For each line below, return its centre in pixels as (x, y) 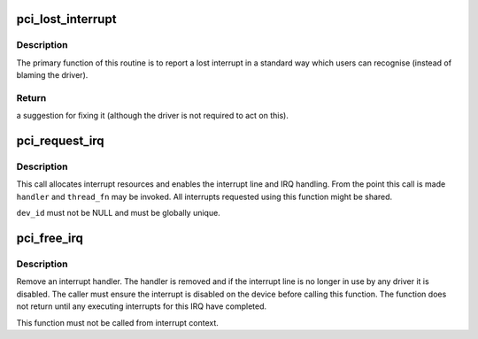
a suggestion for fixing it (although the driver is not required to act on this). (153, 116)
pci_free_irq (50, 239)
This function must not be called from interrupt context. (117, 322)
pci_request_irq (61, 141)
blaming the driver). (52, 75)
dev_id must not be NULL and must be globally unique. (118, 213)
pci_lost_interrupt (66, 19)
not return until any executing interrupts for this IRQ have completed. (142, 306)
